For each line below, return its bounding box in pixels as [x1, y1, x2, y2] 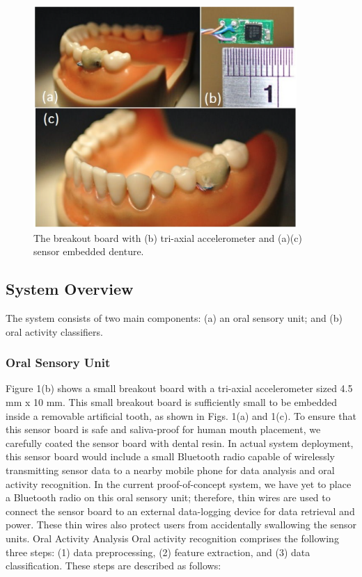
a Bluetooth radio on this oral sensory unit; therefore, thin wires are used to [6, 490, 331, 505]
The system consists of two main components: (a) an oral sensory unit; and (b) [6, 310, 343, 325]
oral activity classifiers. [6, 324, 103, 339]
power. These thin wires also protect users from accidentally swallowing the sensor [6, 517, 357, 532]
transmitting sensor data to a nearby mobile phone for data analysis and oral [6, 462, 335, 477]
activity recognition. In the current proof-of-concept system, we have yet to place [6, 476, 352, 491]
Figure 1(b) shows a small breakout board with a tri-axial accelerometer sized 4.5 [6, 381, 353, 396]
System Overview [6, 278, 134, 300]
